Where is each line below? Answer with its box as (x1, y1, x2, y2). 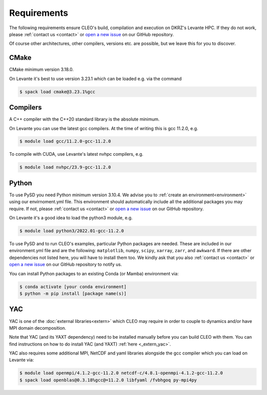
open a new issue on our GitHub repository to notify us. (9, 262, 122, 267)
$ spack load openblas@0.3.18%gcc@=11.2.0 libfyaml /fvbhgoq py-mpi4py (19, 377, 197, 383)
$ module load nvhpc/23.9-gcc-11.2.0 (19, 165, 111, 170)
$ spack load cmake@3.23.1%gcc (19, 89, 96, 94)
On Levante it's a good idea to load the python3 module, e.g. (9, 215, 133, 221)
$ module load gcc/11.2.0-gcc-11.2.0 (19, 138, 111, 144)
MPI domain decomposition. (9, 325, 66, 331)
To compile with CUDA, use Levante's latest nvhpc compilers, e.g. (9, 151, 143, 157)
